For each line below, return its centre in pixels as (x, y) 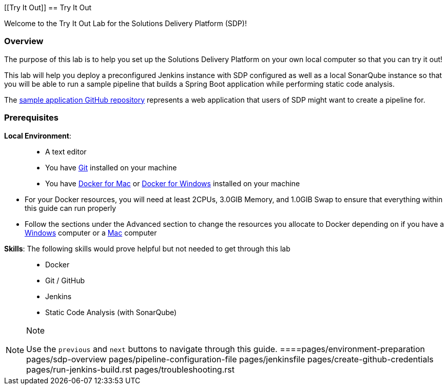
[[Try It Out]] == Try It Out (48, 7)
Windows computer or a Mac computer (91, 232)
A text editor (66, 151)
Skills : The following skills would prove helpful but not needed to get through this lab (147, 248)
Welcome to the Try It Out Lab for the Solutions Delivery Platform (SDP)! (125, 23)
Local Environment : (38, 135)
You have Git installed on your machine (111, 167)
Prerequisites (31, 118)
